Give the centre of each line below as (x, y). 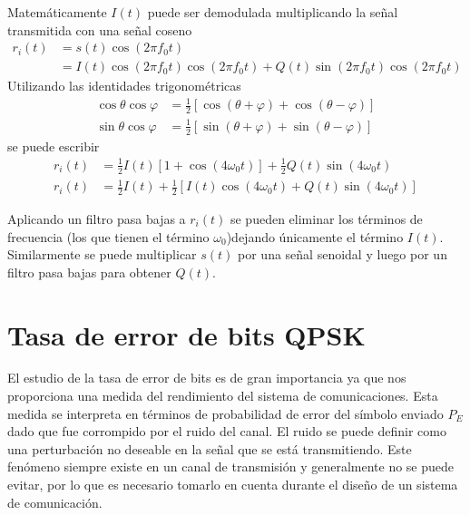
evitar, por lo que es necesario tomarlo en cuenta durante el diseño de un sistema (233, 484)
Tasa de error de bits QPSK (186, 334)
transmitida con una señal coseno (100, 29)
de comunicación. (55, 502)
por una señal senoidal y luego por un (343, 254)
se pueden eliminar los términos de (326, 218)
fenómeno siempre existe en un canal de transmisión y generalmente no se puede (230, 466)
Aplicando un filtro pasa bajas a (97, 218)
